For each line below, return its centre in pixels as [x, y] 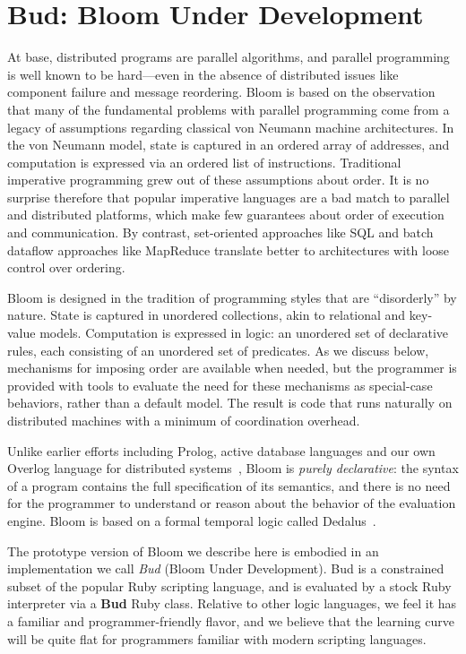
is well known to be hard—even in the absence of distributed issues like [203, 74]
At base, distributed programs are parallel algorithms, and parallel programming [229, 57]
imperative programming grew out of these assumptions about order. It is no [218, 180]
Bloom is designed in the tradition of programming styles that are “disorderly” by [232, 297]
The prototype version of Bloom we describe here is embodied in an [193, 551]
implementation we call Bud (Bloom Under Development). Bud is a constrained [226, 568]
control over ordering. [66, 267]
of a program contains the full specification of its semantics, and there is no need [229, 485]
